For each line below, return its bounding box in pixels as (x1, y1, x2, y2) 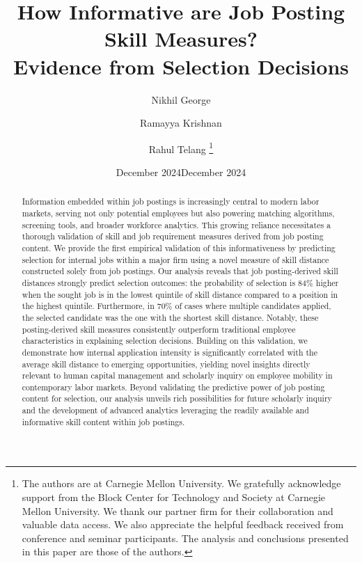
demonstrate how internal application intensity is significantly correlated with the (22, 346, 317, 358)
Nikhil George (151, 92, 211, 106)
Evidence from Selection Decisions (13, 51, 349, 80)
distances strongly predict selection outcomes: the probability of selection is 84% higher (22, 276, 339, 288)
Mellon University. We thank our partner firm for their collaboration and (22, 503, 333, 518)
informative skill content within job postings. (22, 415, 185, 427)
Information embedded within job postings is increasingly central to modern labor (22, 196, 320, 207)
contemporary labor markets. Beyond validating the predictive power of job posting (22, 381, 325, 392)
